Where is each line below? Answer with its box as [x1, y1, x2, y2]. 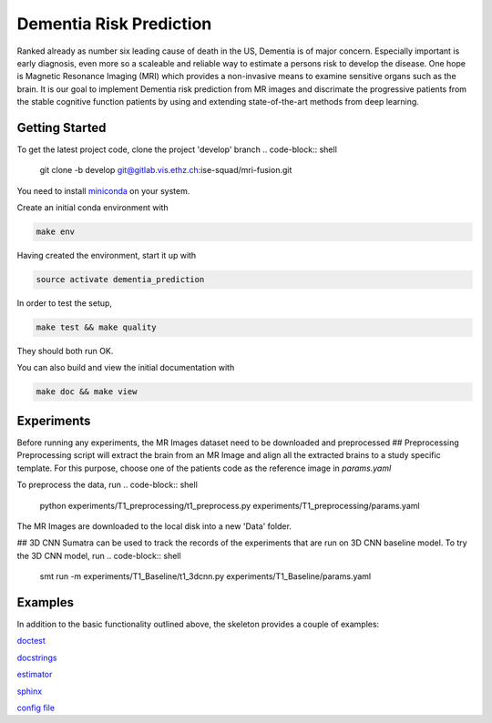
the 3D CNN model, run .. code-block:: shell [16, 550, 181, 561]
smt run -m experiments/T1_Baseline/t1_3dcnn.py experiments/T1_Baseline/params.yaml [39, 571, 372, 582]
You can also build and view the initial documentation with [16, 362, 235, 373]
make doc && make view [36, 387, 138, 397]
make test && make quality [36, 322, 157, 332]
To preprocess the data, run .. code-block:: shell [16, 479, 198, 491]
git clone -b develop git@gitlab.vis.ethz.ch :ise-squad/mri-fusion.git [39, 165, 292, 176]
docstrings [16, 652, 57, 663]
